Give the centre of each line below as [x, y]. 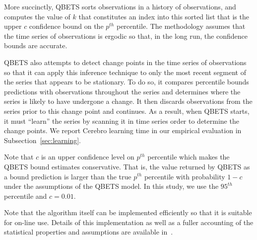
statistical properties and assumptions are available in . [89, 232]
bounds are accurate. [36, 45]
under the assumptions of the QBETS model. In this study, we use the [111, 186]
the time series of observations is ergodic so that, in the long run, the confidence [126, 36]
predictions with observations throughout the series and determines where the [122, 91]
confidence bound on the [66, 26]
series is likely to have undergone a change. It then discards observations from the [128, 101]
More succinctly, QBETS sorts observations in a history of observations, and [120, 6]
